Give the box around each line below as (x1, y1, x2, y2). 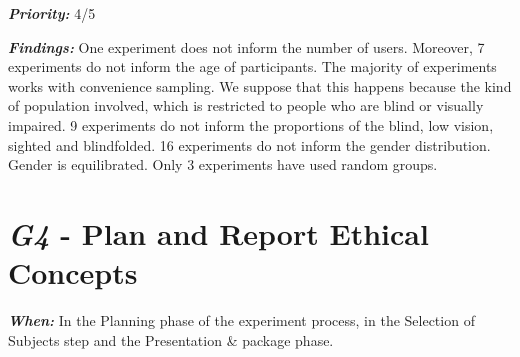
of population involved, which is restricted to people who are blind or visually (8, 95, 484, 116)
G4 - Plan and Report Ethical (8, 212, 429, 254)
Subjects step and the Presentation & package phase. (8, 329, 334, 350)
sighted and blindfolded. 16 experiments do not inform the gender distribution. (8, 134, 491, 155)
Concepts (8, 252, 138, 293)
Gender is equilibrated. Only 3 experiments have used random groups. (8, 154, 438, 175)
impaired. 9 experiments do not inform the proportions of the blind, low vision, (8, 114, 494, 135)
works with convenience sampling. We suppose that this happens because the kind (8, 75, 512, 96)
